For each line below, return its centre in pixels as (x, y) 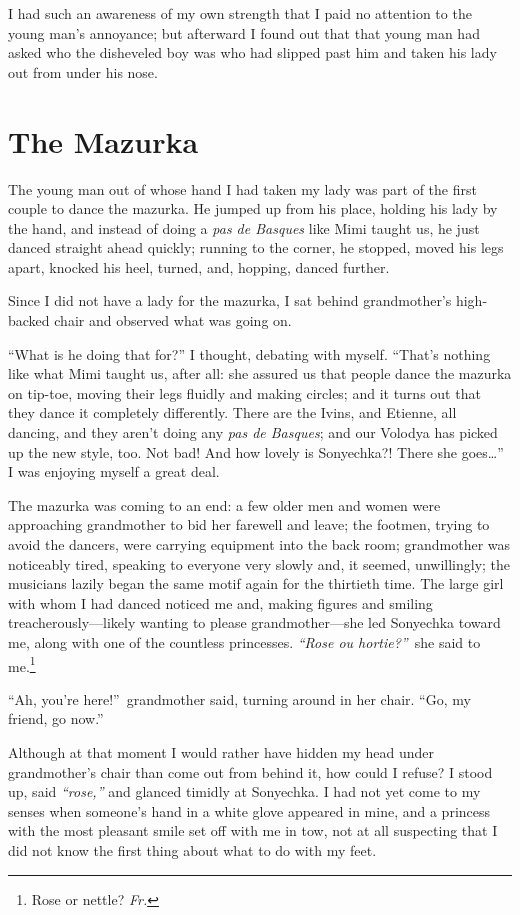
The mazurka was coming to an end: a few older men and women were (224, 504)
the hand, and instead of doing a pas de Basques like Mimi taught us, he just (244, 227)
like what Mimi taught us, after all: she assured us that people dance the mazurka (260, 373)
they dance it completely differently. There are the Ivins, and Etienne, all (232, 412)
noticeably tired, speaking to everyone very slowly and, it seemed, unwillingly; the (259, 563)
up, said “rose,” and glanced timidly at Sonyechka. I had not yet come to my (244, 791)
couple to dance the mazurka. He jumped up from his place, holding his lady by (253, 208)
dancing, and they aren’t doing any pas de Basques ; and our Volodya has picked (253, 432)
